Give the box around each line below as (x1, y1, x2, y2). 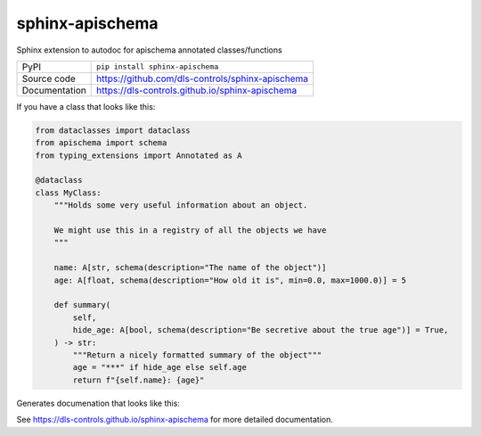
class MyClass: (35, 187, 102, 198)
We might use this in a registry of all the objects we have (53, 226, 327, 235)
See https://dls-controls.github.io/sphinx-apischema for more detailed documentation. (16, 415, 333, 425)
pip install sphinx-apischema (96, 62, 219, 71)
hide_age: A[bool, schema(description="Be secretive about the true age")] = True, (72, 325, 449, 335)
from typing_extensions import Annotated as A (35, 150, 242, 160)
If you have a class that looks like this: (16, 101, 156, 111)
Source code (21, 72, 76, 85)
